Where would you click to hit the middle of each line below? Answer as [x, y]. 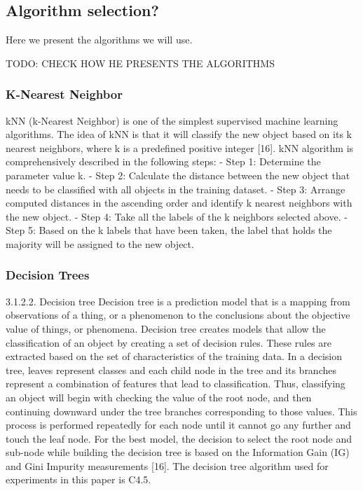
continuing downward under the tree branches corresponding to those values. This [181, 411]
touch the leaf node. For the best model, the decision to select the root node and [179, 438]
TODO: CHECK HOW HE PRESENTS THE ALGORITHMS [140, 63]
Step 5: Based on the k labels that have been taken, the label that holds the [169, 230]
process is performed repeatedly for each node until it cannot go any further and [178, 425]
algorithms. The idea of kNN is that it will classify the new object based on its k [179, 134]
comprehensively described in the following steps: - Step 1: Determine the [163, 161]
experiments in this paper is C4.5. [78, 479]
